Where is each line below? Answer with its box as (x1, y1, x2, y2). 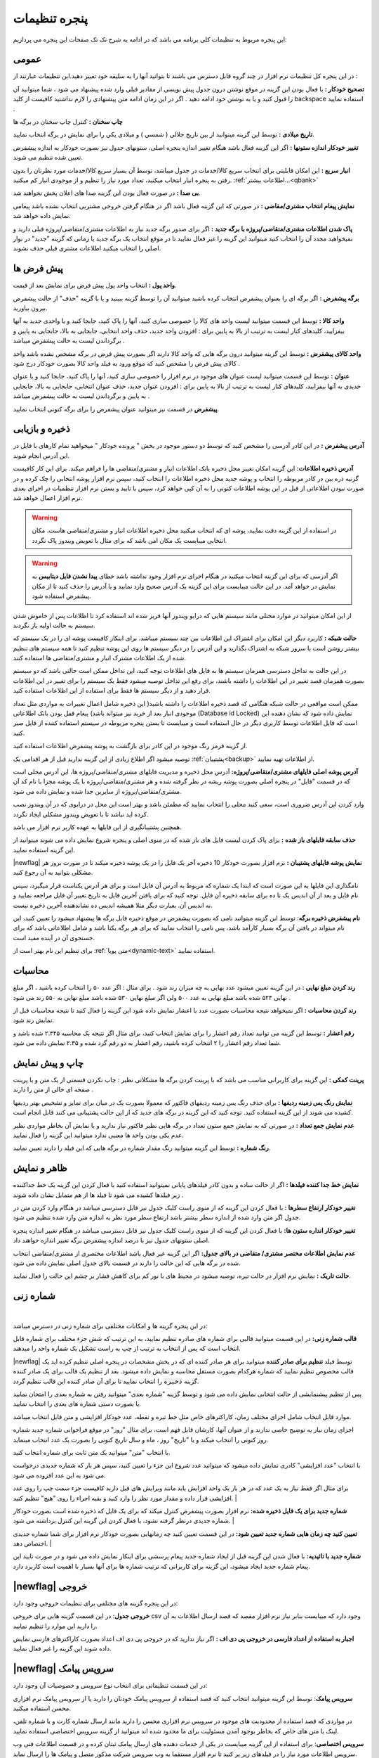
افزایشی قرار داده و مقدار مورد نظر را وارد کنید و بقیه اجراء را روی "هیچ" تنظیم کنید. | (13, 1494, 238, 1502)
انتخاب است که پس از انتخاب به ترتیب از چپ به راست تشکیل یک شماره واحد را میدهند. (13, 1344, 241, 1353)
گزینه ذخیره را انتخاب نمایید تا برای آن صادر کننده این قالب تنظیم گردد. (13, 1377, 199, 1385)
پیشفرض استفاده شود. (32, 591, 91, 601)
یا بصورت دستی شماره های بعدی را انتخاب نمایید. (13, 1399, 142, 1408)
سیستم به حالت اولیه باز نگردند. (13, 621, 95, 629)
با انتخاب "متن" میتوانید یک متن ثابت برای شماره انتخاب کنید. (13, 1448, 171, 1456)
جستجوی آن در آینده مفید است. (13, 933, 95, 942)
